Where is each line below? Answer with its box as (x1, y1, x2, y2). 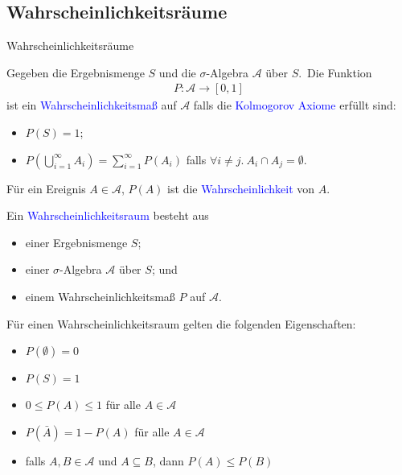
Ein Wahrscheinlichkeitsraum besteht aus (6, 207, 209, 224)
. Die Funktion (298, 64, 372, 81)
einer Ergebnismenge (25, 233, 128, 250)
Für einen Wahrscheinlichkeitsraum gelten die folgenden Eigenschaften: (6, 315, 356, 332)
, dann (153, 452, 184, 469)
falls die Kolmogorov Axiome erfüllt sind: (193, 97, 396, 114)
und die (158, 64, 196, 81)
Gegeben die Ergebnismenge (6, 64, 145, 81)
